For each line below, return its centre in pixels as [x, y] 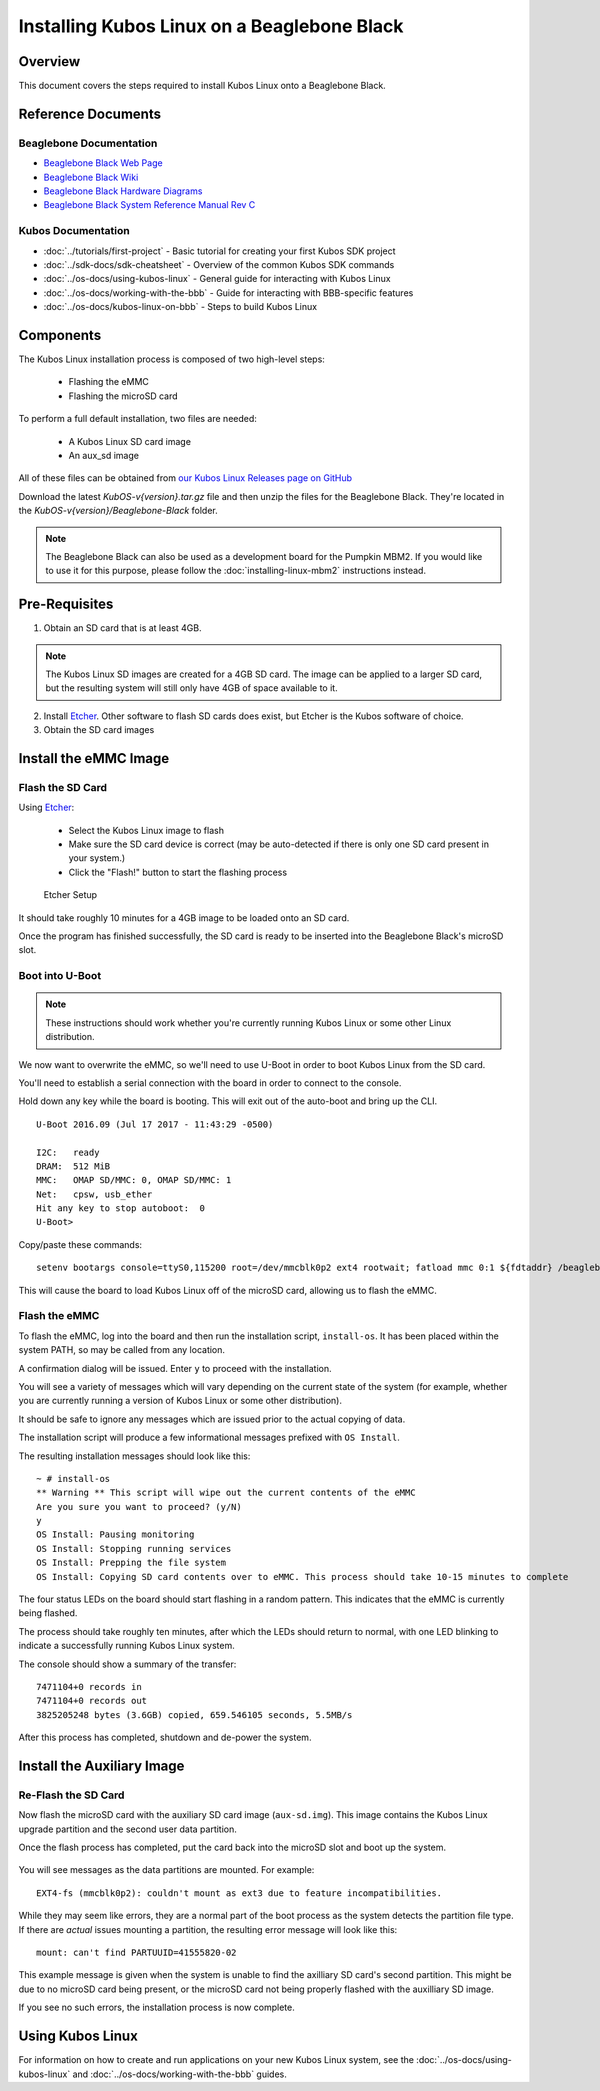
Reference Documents [90, 113]
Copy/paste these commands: [80, 1244]
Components [60, 335]
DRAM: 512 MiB [73, 1166]
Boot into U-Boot [60, 976]
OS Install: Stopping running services [134, 1548]
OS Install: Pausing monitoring [115, 1534]
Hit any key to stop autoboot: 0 [120, 1208]
